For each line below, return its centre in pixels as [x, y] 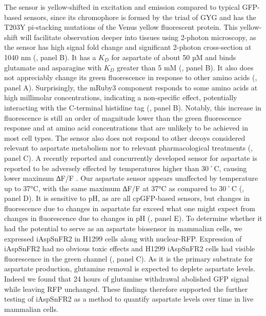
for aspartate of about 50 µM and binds [174, 57]
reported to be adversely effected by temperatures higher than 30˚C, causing [126, 168]
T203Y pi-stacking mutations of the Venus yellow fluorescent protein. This [121, 27]
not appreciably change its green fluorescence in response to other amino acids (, [131, 77]
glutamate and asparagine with [53, 67]
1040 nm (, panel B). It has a [50, 57]
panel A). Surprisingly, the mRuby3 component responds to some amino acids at [131, 87]
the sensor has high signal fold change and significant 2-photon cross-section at [128, 47]
